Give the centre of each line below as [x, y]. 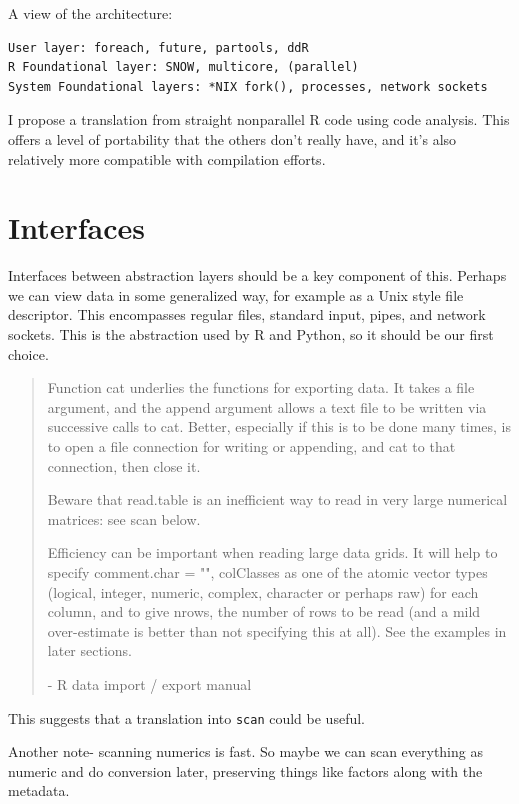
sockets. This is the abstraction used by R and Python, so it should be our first [251, 334]
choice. [28, 353]
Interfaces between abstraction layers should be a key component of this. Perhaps [257, 275]
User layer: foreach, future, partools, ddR [158, 47]
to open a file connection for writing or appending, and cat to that [251, 446]
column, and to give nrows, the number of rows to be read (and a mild [264, 611]
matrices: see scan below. [124, 518]
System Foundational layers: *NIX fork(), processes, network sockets [248, 86]
